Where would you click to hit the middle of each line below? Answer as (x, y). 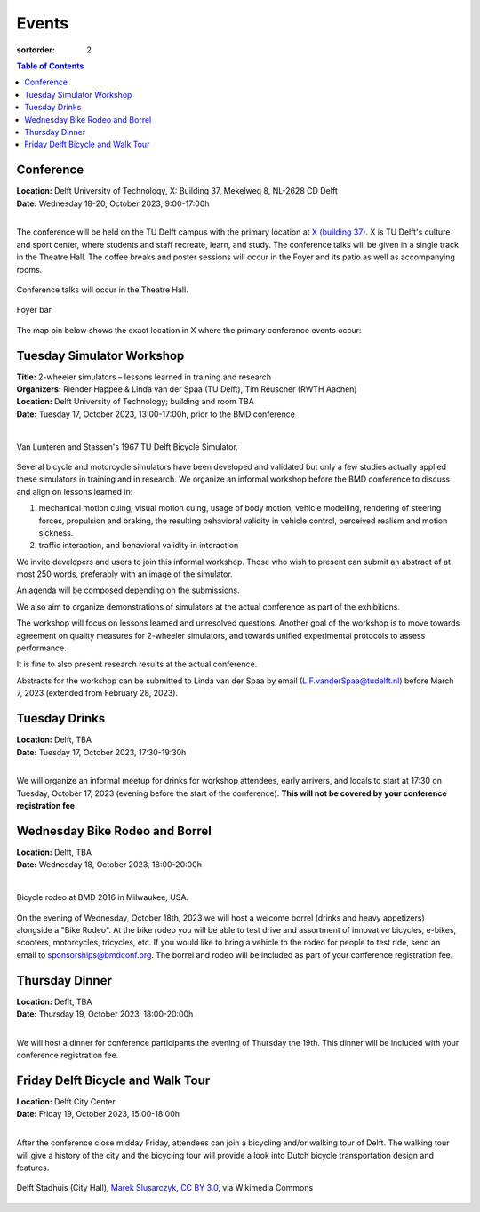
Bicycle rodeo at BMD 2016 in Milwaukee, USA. (103, 897)
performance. (41, 648)
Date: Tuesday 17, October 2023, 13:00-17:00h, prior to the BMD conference (156, 414)
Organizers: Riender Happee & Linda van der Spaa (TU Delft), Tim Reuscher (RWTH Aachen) (187, 389)
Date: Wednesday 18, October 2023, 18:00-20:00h (109, 865)
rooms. (29, 269)
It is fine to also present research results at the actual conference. (137, 664)
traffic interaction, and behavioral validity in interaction (139, 546)
